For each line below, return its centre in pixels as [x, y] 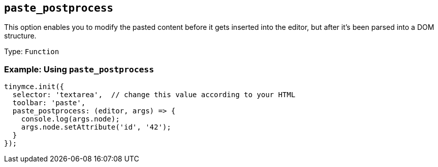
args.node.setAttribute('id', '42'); [96, 127]
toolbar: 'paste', [49, 103]
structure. [20, 36]
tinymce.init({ [34, 87]
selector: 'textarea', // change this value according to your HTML [154, 95]
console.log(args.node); [70, 119]
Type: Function [32, 52]
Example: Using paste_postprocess [79, 69]
